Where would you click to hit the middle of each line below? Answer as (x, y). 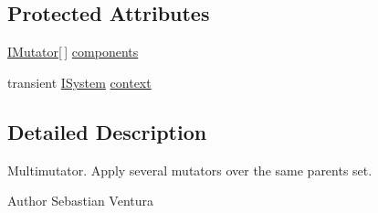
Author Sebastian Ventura (81, 201)
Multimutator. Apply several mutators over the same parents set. (190, 170)
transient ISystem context (79, 82)
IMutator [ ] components (73, 52)
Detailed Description (107, 131)
